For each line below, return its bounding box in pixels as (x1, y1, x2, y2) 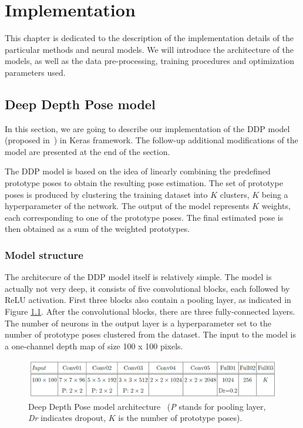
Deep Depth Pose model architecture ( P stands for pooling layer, (28, 400, 266, 412)
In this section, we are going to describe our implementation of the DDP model (5, 122, 290, 134)
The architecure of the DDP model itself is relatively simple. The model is (5, 271, 272, 283)
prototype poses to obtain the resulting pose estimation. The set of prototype (5, 177, 283, 189)
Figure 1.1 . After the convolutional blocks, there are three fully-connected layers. (5, 305, 295, 318)
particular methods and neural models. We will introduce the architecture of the (5, 43, 294, 55)
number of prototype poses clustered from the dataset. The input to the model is (5, 328, 296, 341)
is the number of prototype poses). (118, 412, 243, 424)
